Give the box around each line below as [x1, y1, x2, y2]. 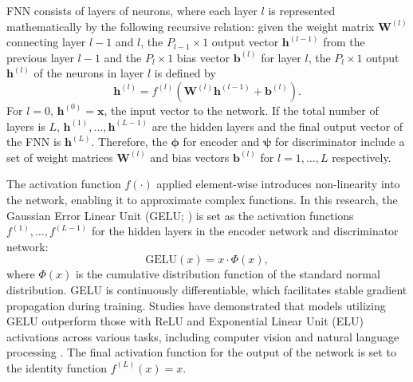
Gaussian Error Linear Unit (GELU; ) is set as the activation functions [6, 207, 354, 223]
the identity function [6, 359, 108, 376]
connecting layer [6, 33, 86, 50]
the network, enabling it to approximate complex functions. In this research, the [6, 191, 398, 207]
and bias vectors [150, 148, 230, 165]
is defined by [154, 65, 216, 81]
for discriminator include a [275, 133, 405, 150]
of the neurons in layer [33, 65, 144, 81]
